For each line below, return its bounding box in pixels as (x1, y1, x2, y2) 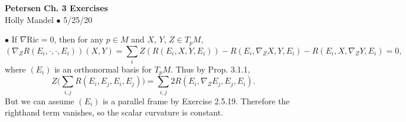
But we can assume (5, 94, 74, 107)
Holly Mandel (5, 13, 54, 25)
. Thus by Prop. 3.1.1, (171, 62, 250, 75)
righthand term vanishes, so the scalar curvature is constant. (5, 106, 224, 118)
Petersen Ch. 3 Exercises (5, 2, 108, 14)
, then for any (54, 33, 104, 45)
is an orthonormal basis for (54, 62, 152, 75)
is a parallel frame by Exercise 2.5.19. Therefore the (103, 94, 290, 107)
